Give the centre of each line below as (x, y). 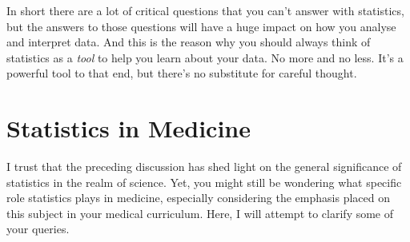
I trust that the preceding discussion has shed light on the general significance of (204, 167)
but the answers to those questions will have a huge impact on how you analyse (201, 26)
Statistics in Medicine (129, 128)
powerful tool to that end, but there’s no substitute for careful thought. (182, 73)
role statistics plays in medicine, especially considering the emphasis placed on (198, 198)
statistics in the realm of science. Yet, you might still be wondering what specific (204, 182)
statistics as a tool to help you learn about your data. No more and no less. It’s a (205, 57)
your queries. (38, 229)
